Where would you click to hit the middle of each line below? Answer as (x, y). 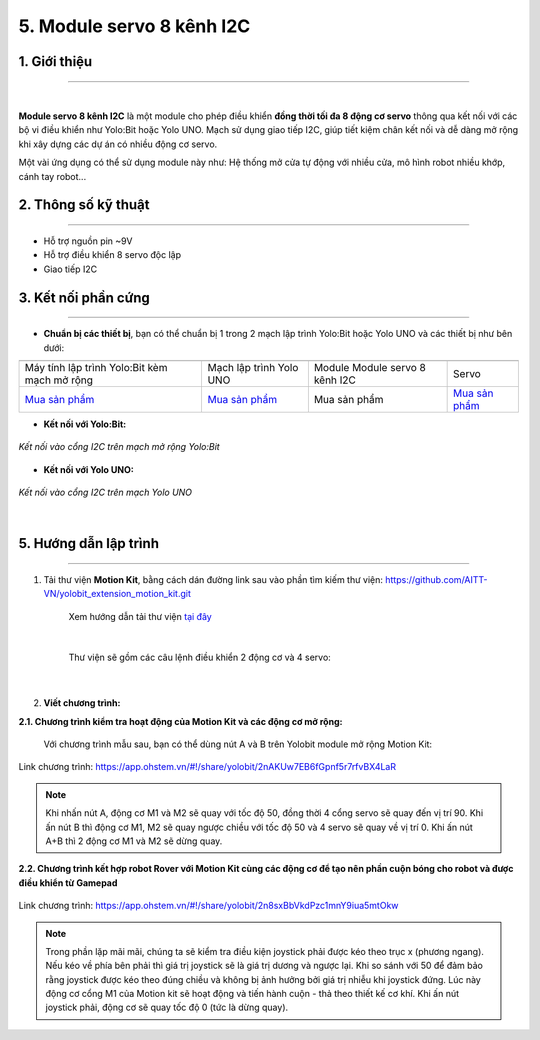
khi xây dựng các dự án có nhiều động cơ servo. (118, 144)
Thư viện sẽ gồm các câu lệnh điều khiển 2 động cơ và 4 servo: (200, 657)
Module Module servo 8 (370, 367)
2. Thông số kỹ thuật (84, 205)
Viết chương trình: (82, 703)
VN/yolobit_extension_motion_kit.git (117, 594)
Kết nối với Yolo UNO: (88, 469)
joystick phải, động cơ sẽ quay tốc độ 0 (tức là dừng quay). (167, 1007)
